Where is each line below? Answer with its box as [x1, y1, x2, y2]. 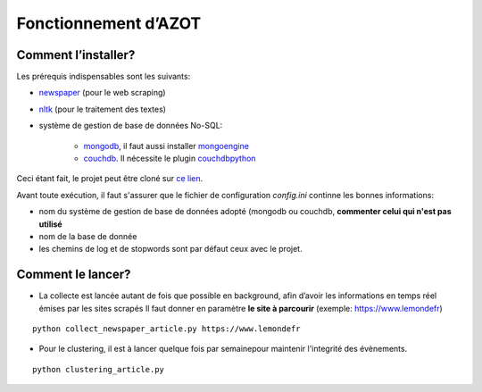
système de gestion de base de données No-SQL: [38, 121, 223, 131]
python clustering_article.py [32, 364, 165, 374]
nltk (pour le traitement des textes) [38, 104, 167, 114]
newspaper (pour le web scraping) [38, 88, 166, 98]
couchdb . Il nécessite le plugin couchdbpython [83, 153, 256, 164]
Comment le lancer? [16, 267, 131, 282]
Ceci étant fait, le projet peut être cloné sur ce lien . [16, 173, 204, 184]
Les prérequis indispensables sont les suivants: [16, 71, 191, 82]
